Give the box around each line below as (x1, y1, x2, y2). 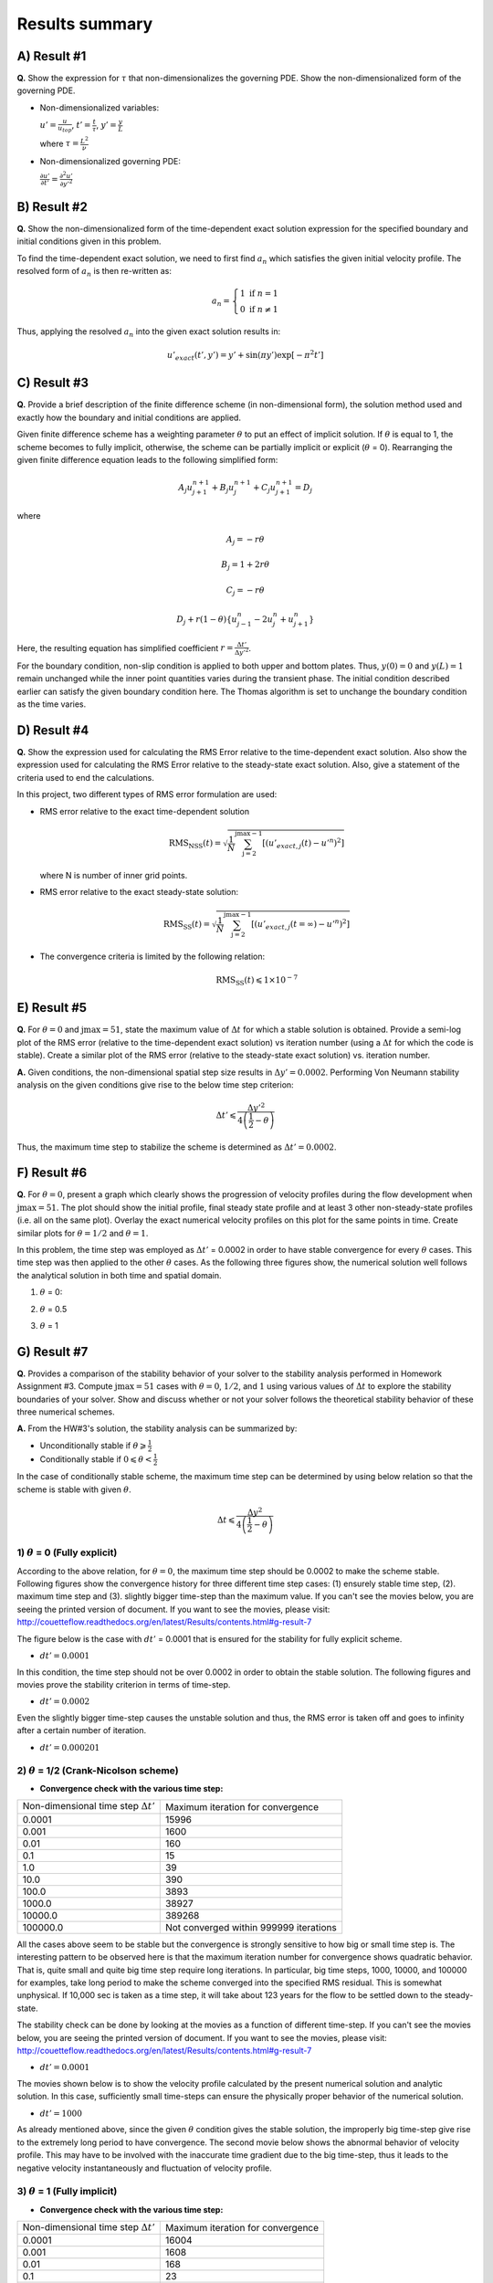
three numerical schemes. (16, 1406, 115, 1417)
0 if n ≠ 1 (239, 304, 278, 315)
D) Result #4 (16, 722, 89, 738)
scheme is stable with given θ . (16, 1484, 131, 1495)
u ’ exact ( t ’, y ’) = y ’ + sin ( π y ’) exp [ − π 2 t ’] (167, 348, 324, 363)
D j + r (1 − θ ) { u (176, 615, 237, 626)
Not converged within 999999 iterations (164, 1920, 337, 1933)
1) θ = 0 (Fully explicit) (16, 1546, 118, 1559)
